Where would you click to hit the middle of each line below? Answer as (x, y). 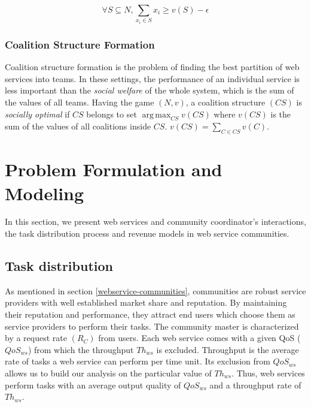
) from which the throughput (81, 349)
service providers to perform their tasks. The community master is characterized (152, 326)
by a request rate (36, 338)
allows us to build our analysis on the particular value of (108, 373)
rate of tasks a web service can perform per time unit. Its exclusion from (138, 361)
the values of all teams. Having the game (80, 102)
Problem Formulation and (114, 169)
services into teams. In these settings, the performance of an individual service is (153, 78)
